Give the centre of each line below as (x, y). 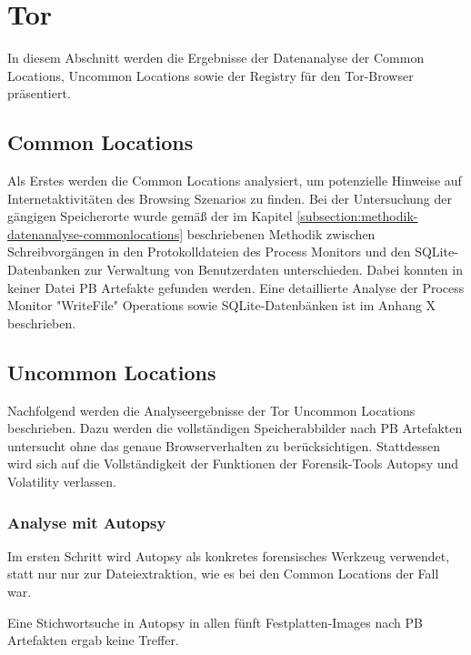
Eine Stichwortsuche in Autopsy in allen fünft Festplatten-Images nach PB (215, 622)
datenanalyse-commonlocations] (95, 233)
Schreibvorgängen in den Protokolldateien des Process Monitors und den (209, 252)
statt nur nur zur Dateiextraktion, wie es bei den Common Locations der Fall (223, 574)
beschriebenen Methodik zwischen (281, 233)
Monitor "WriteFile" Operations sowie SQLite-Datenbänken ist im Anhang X (222, 305)
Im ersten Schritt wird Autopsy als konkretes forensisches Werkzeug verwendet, (229, 555)
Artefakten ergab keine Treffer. (93, 640)
